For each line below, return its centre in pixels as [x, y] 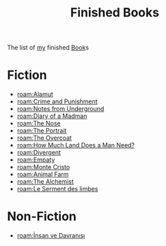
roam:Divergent [39, 153]
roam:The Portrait [42, 131]
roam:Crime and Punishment [57, 101]
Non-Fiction [42, 217]
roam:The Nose [39, 123]
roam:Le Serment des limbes [57, 189]
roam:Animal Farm [43, 174]
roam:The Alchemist [45, 182]
